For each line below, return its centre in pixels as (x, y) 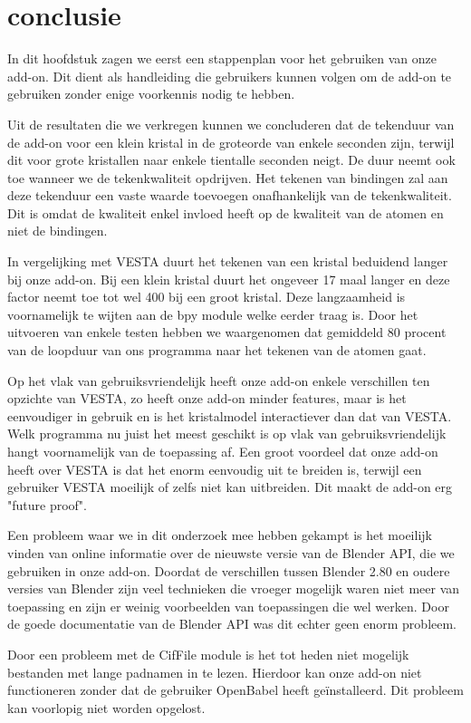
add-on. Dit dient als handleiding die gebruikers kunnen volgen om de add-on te (230, 76)
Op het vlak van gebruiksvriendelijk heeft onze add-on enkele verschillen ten (219, 380)
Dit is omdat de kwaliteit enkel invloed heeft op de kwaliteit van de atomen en (226, 212)
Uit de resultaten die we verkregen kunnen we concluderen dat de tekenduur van (231, 124)
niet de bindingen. (58, 231)
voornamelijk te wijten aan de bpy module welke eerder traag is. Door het (213, 314)
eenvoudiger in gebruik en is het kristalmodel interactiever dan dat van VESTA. (230, 415)
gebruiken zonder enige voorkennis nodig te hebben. (151, 94)
